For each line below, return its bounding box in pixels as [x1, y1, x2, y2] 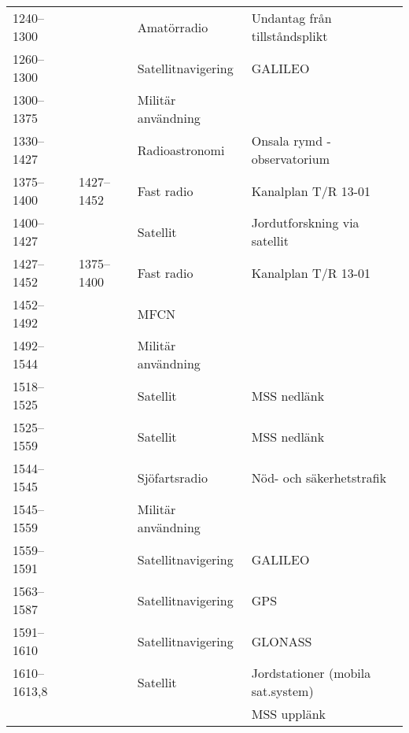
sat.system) [251, 682, 314, 700]
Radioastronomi [137, 140, 225, 159]
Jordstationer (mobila [251, 664, 371, 682]
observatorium [251, 150, 330, 168]
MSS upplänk [251, 705, 326, 723]
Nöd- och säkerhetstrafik [251, 468, 387, 487]
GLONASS [251, 631, 312, 650]
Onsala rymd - [251, 131, 331, 150]
